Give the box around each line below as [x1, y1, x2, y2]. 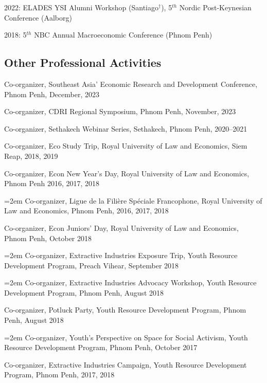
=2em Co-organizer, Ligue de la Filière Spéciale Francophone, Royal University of [4, 195, 262, 206]
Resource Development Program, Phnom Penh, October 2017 [4, 342, 198, 353]
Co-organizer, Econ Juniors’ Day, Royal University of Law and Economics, [4, 222, 239, 233]
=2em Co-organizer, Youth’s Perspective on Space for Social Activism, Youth [4, 332, 248, 342]
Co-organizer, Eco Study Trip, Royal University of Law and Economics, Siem [4, 140, 247, 151]
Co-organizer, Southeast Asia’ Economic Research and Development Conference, [4, 78, 258, 89]
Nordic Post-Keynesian [179, 2, 252, 12]
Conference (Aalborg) [4, 12, 72, 23]
